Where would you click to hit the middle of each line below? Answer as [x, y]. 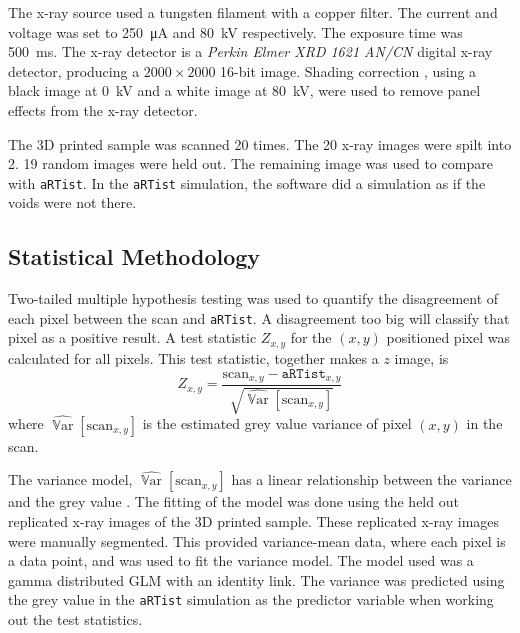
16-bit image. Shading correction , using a [348, 70]
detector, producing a [74, 70]
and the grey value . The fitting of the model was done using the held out [233, 501]
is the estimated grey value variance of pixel [277, 423]
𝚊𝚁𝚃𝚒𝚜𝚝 [303, 373]
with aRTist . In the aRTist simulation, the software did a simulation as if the [247, 182]
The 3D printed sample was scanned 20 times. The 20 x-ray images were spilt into [260, 143]
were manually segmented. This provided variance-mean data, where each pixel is [257, 540]
